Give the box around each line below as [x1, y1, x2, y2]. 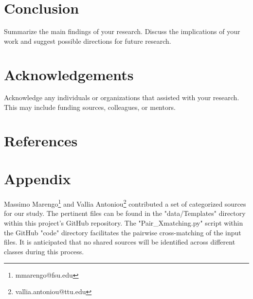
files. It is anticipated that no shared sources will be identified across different [4, 237, 235, 247]
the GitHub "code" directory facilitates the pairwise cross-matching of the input [4, 227, 241, 237]
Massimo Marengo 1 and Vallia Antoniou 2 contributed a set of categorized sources [4, 197, 246, 209]
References [4, 130, 78, 150]
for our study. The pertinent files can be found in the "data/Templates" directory [4, 208, 246, 218]
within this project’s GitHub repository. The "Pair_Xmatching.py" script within [4, 217, 243, 228]
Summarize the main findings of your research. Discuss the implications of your [4, 26, 240, 36]
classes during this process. [4, 246, 84, 256]
